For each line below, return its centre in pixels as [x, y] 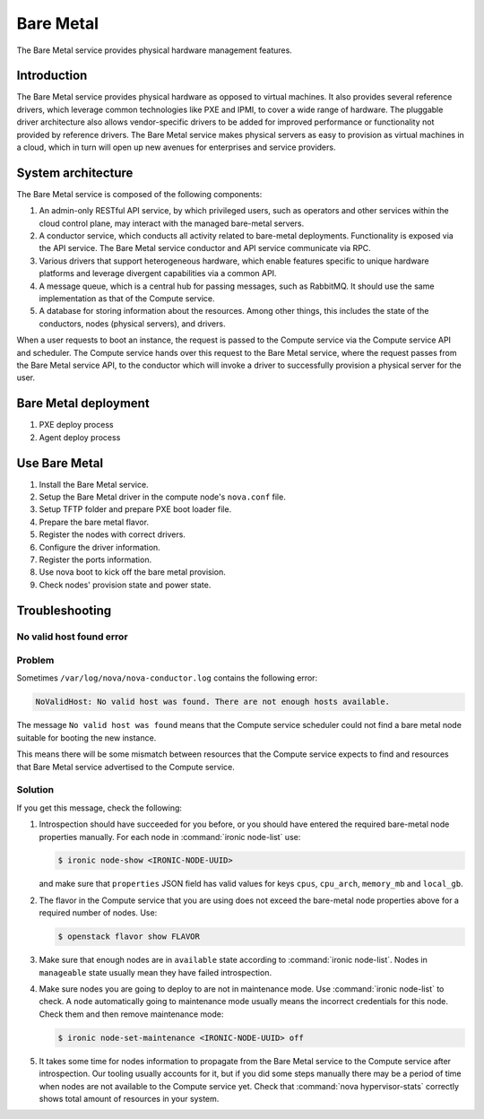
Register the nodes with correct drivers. [112, 534]
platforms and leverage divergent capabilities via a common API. [158, 273]
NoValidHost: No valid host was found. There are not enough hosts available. [212, 702]
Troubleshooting [64, 610]
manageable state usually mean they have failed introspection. [156, 972]
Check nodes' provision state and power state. [125, 585]
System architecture [75, 173]
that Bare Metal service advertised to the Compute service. [125, 767]
